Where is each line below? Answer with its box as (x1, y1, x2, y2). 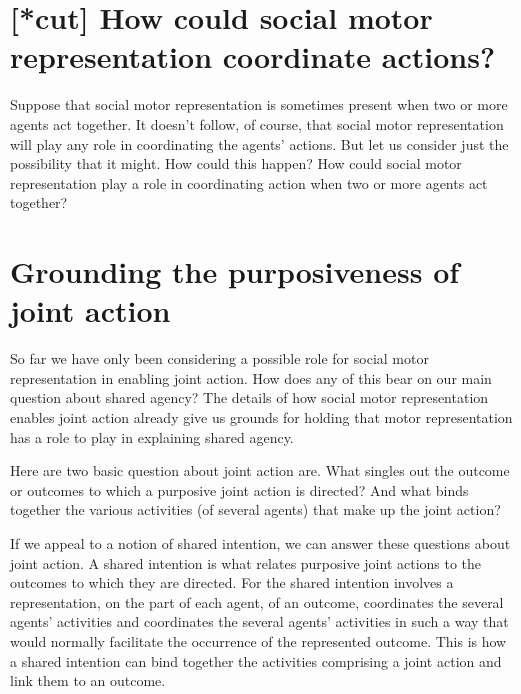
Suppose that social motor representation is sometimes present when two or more (10, 94, 508, 115)
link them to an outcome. (10, 670, 166, 691)
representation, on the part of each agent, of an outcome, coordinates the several (10, 591, 504, 612)
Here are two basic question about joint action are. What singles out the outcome (10, 460, 510, 481)
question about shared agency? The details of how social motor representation (10, 387, 489, 408)
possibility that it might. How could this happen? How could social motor (10, 153, 462, 174)
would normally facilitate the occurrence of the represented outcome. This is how (10, 630, 507, 651)
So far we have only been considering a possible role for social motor (10, 348, 429, 369)
